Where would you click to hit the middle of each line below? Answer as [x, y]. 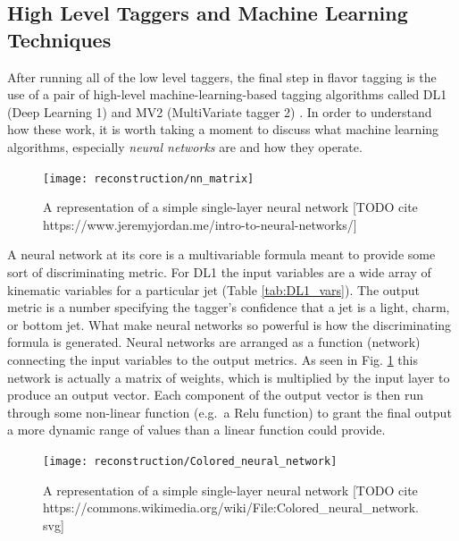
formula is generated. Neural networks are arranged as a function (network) [214, 342]
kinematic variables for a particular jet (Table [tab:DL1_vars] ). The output [214, 289]
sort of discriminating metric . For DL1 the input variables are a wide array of [219, 272]
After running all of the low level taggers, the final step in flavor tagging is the [222, 76]
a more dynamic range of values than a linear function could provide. [196, 430]
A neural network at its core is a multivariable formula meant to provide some [221, 254]
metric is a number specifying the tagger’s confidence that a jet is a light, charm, [229, 307]
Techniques [59, 39]
